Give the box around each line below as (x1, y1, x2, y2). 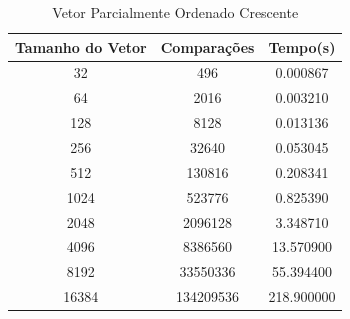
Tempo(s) (268, 36, 336, 57)
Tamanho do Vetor (15, 36, 147, 57)
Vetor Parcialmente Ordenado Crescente (52, 2, 299, 22)
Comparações (160, 36, 255, 57)
